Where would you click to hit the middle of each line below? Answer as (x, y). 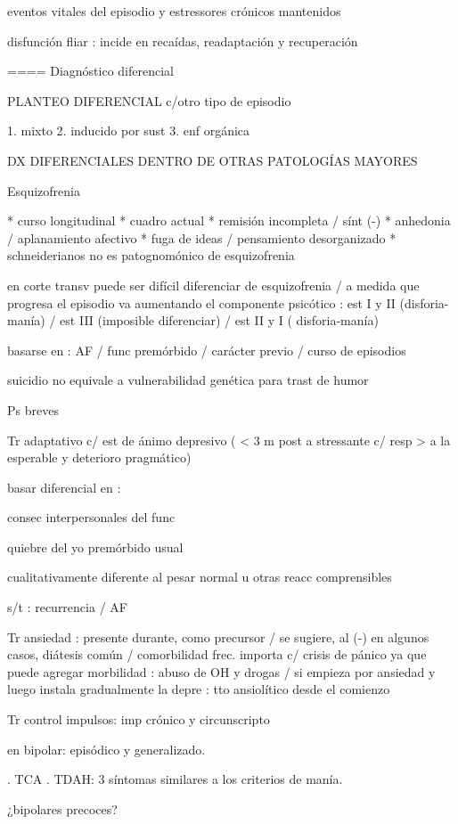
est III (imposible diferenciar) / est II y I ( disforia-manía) (219, 320)
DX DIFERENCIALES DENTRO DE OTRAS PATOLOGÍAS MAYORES (213, 160)
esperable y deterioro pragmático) (99, 457)
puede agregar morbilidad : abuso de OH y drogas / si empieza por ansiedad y (221, 671)
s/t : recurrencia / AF (67, 607)
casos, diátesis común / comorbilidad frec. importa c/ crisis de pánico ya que (217, 654)
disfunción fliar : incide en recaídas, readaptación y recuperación (183, 41)
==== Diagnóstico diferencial (90, 71)
